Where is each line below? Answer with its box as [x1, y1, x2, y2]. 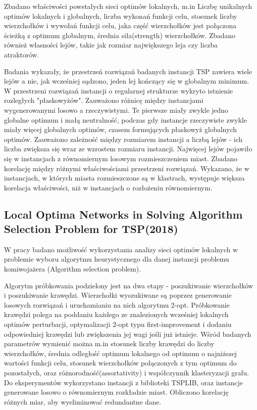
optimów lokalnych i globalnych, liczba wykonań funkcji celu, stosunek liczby [4, 10, 237, 21]
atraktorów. [4, 49, 39, 59]
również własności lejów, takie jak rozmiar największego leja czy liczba [4, 40, 218, 50]
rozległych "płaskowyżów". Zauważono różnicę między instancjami [4, 95, 204, 105]
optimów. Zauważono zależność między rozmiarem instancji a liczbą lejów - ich [4, 134, 243, 144]
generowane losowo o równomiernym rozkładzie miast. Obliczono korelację [4, 387, 229, 397]
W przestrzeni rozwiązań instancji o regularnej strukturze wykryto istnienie [4, 85, 233, 95]
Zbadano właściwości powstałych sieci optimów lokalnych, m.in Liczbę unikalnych [4, 1, 253, 11]
